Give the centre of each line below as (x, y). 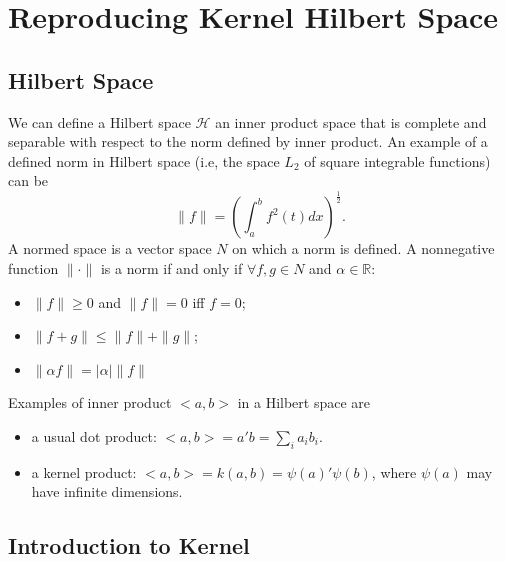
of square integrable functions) (397, 160)
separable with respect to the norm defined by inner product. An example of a (248, 141)
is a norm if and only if (171, 267)
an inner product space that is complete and (351, 121)
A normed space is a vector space (110, 248)
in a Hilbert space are (304, 402)
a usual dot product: (94, 435)
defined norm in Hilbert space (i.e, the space (144, 160)
